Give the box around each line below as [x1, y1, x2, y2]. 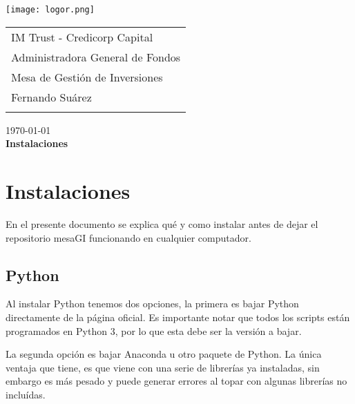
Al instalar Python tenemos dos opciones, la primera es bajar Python [6, 296, 299, 311]
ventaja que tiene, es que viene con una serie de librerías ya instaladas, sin [6, 360, 320, 374]
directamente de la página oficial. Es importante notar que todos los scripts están [6, 309, 350, 324]
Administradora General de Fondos [11, 48, 181, 65]
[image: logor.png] [6, 5, 95, 15]
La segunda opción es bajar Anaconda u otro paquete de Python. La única [6, 347, 322, 361]
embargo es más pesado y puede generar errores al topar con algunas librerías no [6, 374, 347, 388]
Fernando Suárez [11, 88, 92, 105]
